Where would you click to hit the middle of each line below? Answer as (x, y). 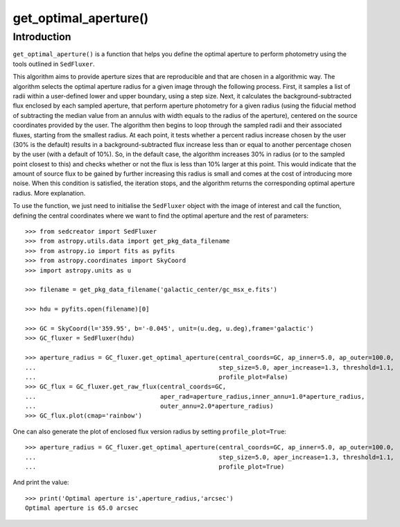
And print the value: (41, 483)
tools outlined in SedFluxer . (54, 64)
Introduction (42, 37)
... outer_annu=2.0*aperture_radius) (149, 406)
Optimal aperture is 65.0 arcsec (82, 508)
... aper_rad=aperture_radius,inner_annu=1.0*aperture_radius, (195, 396)
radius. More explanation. (49, 193)
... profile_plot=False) (157, 377)
